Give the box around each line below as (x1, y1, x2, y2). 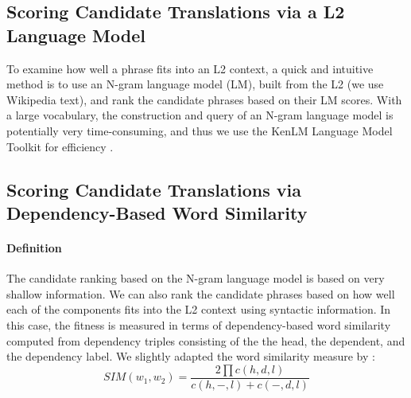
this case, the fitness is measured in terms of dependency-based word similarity (6, 316, 391, 333)
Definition (6, 239, 62, 256)
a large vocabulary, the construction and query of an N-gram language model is (6, 107, 394, 123)
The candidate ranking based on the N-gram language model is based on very (6, 270, 385, 287)
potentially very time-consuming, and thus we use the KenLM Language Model (6, 122, 393, 139)
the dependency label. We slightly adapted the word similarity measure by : (6, 348, 375, 365)
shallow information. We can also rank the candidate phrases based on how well (6, 285, 395, 302)
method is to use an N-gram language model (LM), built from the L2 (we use (6, 76, 384, 92)
